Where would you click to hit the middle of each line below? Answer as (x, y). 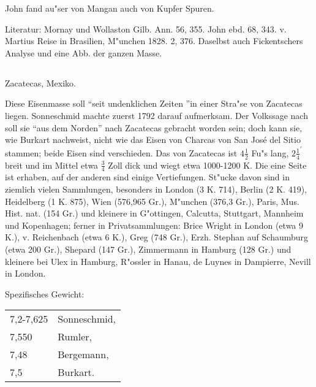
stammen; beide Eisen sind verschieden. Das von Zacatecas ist (121, 152)
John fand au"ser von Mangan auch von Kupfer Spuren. (110, 8)
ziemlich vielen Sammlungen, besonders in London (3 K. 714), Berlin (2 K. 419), (156, 189)
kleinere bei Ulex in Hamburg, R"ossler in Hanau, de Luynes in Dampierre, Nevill (158, 261)
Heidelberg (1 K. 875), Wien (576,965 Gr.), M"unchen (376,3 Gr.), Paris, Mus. (152, 201)
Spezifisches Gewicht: (45, 293)
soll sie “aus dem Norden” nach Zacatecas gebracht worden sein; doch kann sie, (154, 127)
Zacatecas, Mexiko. (40, 82)
